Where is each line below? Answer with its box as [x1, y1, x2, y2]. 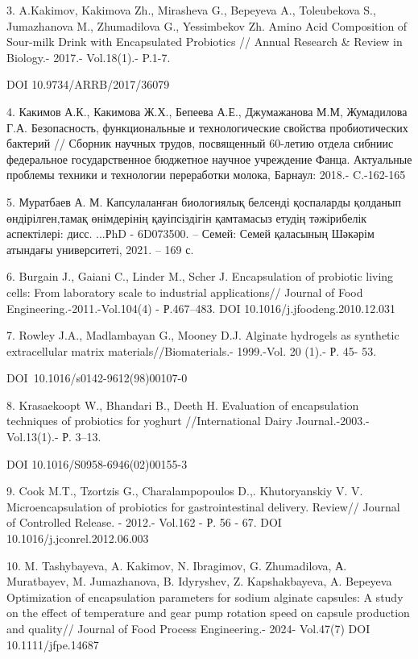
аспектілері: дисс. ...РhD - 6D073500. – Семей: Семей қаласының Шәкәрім [6, 225, 375, 242]
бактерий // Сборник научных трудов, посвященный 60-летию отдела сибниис [6, 135, 394, 152]
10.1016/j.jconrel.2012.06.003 [6, 530, 149, 547]
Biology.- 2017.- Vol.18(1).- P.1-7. [6, 48, 171, 65]
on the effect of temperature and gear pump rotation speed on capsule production [6, 604, 410, 621]
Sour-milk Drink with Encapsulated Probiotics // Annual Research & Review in [6, 33, 403, 50]
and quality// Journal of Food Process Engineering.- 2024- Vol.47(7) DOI [6, 620, 370, 636]
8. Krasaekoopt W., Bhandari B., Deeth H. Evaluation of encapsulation [6, 396, 359, 413]
